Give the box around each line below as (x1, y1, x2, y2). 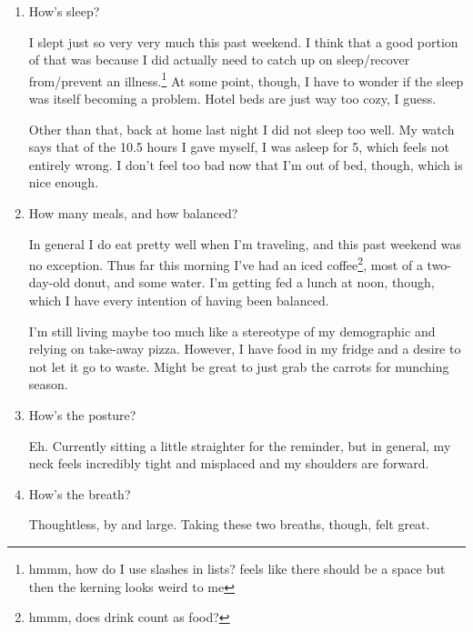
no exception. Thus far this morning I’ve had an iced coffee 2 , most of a (28, 253, 423, 274)
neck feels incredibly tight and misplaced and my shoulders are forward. (28, 454, 429, 473)
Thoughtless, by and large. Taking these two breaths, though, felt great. (28, 515, 430, 534)
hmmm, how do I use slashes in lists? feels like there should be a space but (28, 558, 446, 577)
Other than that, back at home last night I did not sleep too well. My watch (28, 119, 455, 138)
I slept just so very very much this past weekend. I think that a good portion (28, 32, 458, 51)
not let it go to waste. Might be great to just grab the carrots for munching (28, 356, 449, 376)
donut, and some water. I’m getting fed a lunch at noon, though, (74, 273, 435, 292)
